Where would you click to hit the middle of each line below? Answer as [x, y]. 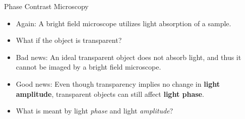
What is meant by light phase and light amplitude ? [95, 111]
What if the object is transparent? [69, 40]
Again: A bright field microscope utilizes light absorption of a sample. [124, 23]
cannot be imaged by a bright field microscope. [88, 67]
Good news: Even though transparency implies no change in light [118, 83]
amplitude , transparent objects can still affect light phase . [110, 94]
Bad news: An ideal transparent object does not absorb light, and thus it [129, 57]
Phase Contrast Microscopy [46, 6]
